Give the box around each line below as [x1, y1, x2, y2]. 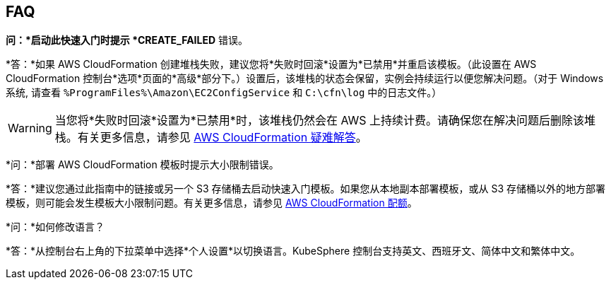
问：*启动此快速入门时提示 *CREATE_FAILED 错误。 [6, 34, 249, 47]
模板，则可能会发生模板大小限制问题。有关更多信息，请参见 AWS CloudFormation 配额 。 [6, 197, 417, 209]
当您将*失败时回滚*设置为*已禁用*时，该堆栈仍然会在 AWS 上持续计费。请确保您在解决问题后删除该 [54, 113, 585, 128]
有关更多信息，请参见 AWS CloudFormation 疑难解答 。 [77, 130, 367, 145]
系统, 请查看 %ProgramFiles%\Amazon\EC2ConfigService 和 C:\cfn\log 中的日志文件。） [6, 86, 442, 99]
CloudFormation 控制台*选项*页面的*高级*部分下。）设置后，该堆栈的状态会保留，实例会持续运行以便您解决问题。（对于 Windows [6, 72, 604, 85]
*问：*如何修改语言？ [6, 221, 105, 233]
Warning [8, 121, 52, 136]
